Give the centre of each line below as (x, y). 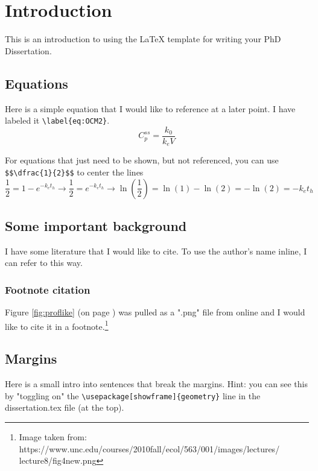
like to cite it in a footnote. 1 (57, 325)
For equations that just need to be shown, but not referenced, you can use (142, 160)
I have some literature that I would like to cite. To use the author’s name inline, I (156, 251)
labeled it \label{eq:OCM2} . (57, 120)
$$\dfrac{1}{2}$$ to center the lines (74, 172)
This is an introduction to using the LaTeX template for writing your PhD (143, 39)
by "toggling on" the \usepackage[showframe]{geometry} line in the (133, 395)
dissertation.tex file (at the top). (65, 407)
